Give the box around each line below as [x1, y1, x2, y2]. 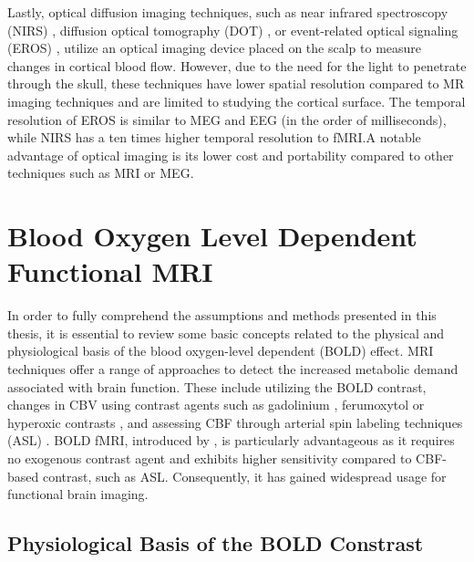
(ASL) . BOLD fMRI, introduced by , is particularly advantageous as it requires [7, 431, 455, 450]
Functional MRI [7, 253, 213, 290]
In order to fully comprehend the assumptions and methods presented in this [7, 306, 437, 325]
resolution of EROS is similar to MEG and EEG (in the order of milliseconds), [7, 109, 447, 129]
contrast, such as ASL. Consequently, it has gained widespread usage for [42, 466, 447, 485]
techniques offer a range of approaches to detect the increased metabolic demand [7, 359, 459, 379]
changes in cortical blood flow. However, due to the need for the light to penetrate [7, 56, 467, 75]
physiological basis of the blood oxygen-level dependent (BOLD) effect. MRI [7, 341, 434, 360]
